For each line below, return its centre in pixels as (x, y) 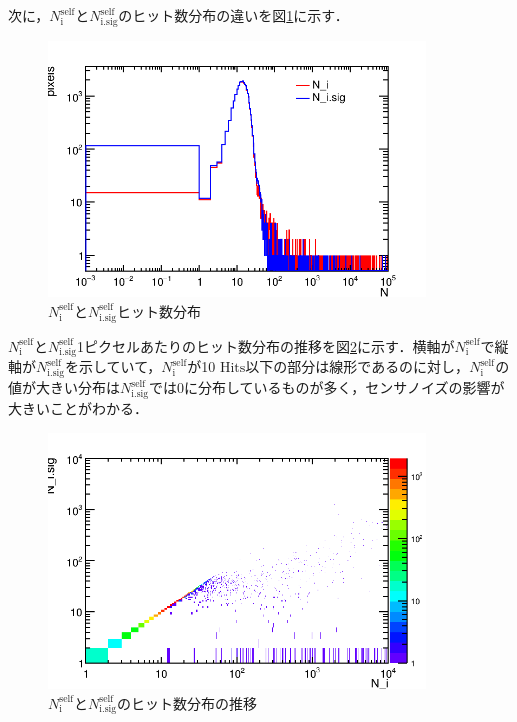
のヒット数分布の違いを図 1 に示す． (233, 15)
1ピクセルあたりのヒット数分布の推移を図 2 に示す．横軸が (266, 345)
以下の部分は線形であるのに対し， (357, 366)
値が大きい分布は (64, 387)
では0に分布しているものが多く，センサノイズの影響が (327, 387)
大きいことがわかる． (78, 407)
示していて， (120, 366)
